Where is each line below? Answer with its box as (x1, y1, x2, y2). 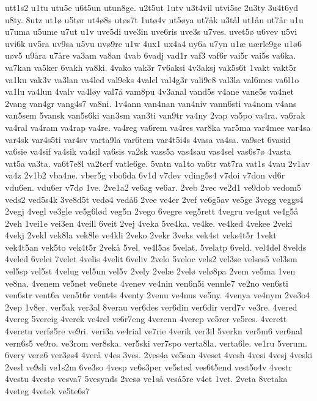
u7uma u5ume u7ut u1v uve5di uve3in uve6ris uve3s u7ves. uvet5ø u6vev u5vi (5, 25, 297, 38)
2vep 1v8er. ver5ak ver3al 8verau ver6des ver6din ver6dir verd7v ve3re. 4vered (5, 300, 297, 313)
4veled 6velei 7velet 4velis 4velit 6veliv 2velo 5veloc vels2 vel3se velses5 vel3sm (5, 252, 297, 265)
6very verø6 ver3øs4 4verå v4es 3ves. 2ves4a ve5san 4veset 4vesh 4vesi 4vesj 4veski (5, 348, 313, 361)
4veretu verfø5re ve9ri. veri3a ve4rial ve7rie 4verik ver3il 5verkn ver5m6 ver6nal (5, 325, 302, 337)
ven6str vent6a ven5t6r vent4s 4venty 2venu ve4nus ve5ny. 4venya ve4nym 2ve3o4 (5, 289, 310, 301)
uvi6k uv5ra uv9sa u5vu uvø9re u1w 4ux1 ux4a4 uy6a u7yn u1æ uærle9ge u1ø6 (5, 37, 302, 50)
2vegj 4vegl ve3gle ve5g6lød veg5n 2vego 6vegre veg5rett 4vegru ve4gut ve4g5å (5, 205, 299, 218)
